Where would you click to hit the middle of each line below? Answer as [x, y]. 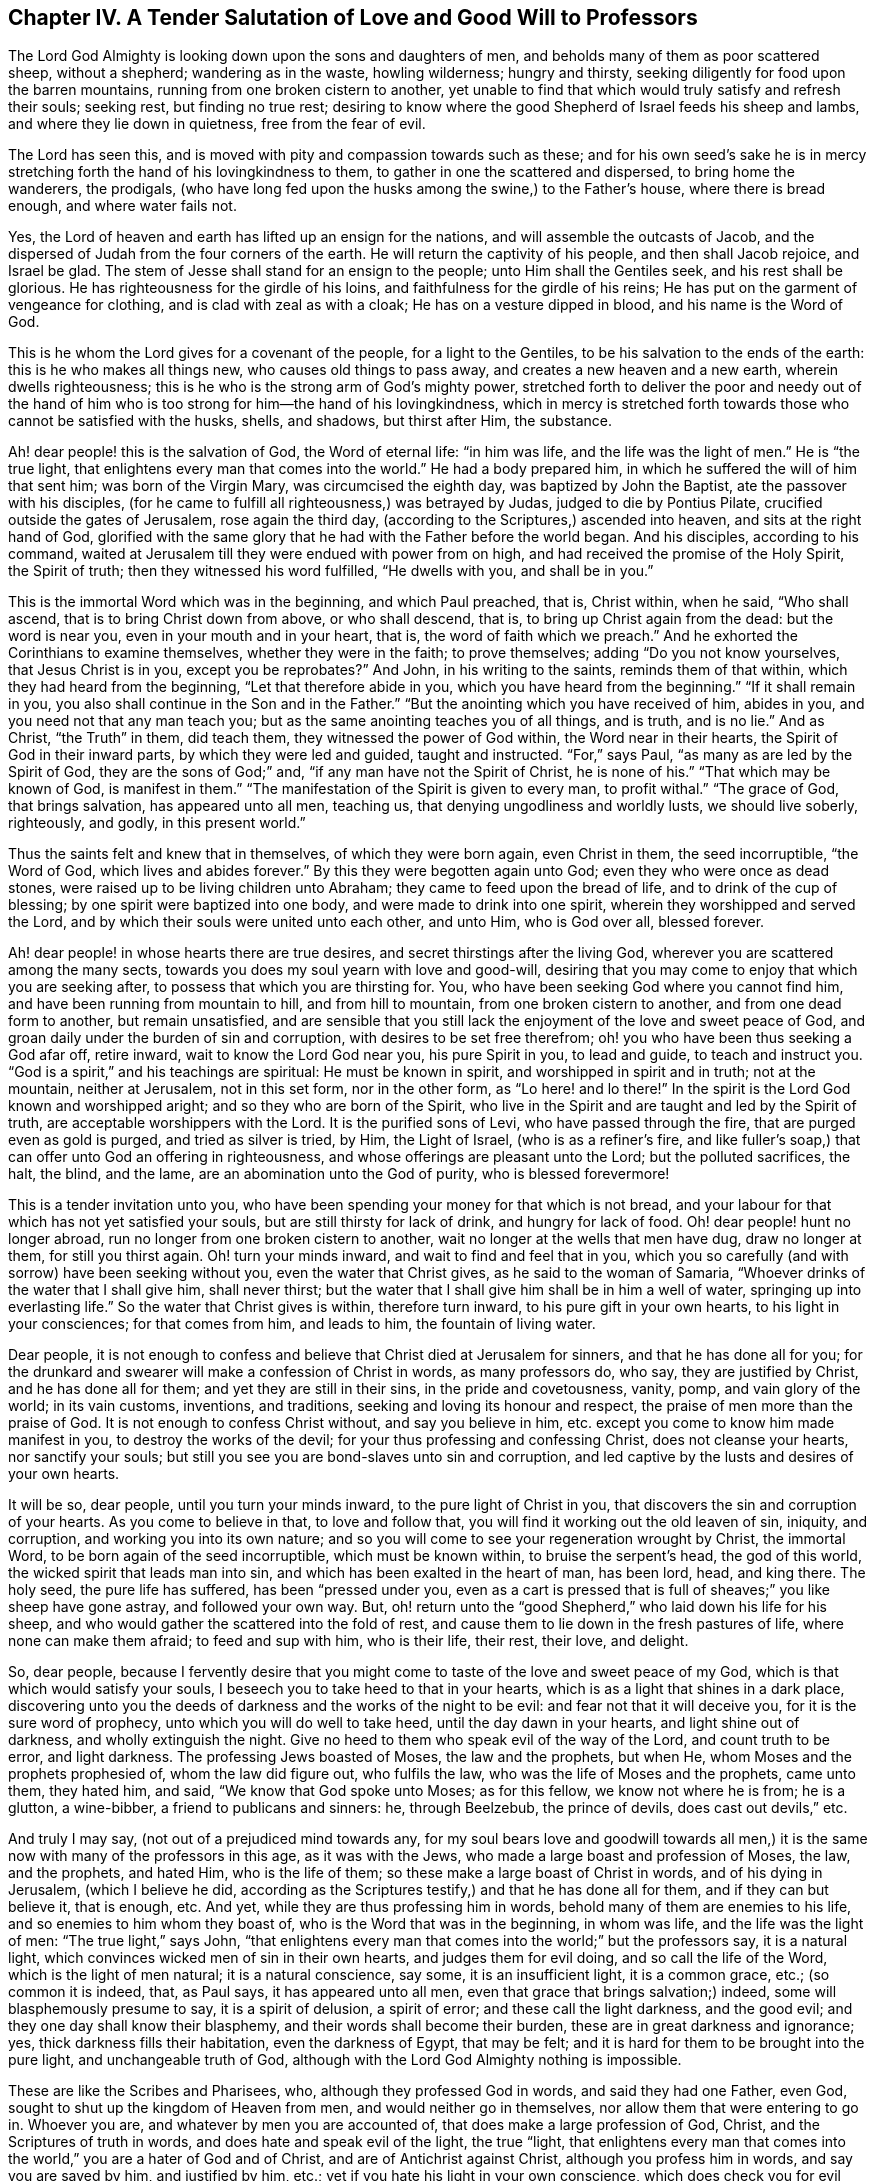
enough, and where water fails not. [122, 206]
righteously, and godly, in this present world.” [157, 823]
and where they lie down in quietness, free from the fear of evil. [217, 124]
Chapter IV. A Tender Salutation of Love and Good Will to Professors [353, 17]
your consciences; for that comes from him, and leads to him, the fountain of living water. [302, 1324]
